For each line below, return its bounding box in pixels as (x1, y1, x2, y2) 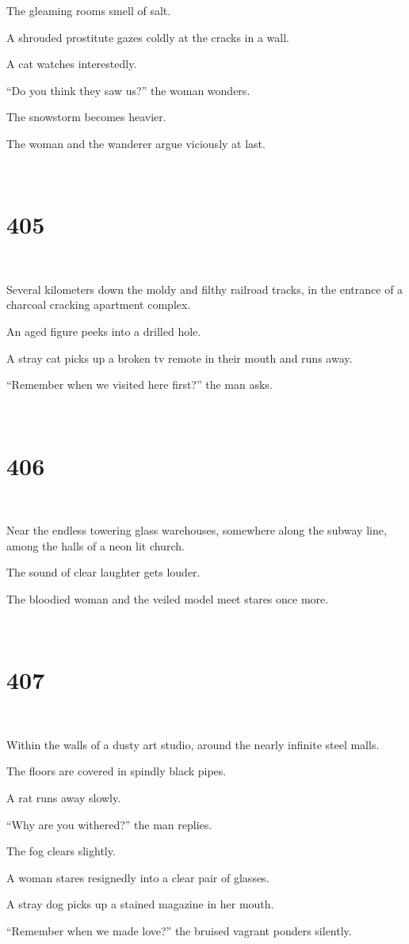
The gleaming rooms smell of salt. (6, 2, 171, 18)
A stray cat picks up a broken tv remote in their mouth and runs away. (6, 349, 353, 366)
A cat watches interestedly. (6, 55, 137, 72)
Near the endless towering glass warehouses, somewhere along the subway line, (6, 522, 387, 539)
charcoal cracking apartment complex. (6, 296, 191, 313)
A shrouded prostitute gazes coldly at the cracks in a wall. (6, 29, 290, 45)
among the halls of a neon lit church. (6, 537, 185, 554)
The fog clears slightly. (6, 843, 116, 859)
